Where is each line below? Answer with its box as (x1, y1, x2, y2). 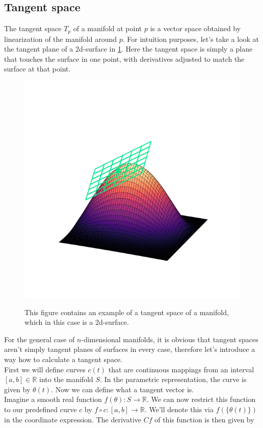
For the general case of (4, 334, 75, 344)
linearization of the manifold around (4, 33, 117, 44)
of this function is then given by (154, 414, 254, 424)
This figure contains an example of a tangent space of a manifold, (24, 306, 229, 317)
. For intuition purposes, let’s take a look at (122, 33, 259, 44)
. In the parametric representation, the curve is (100, 374, 247, 385)
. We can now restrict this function (146, 394, 256, 405)
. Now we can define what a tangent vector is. (51, 384, 194, 394)
